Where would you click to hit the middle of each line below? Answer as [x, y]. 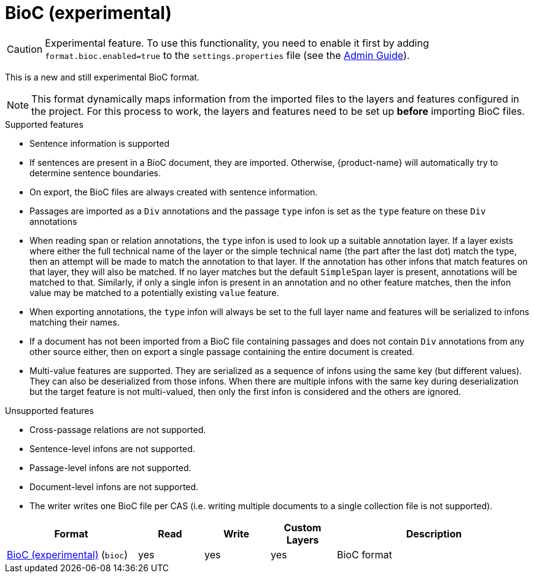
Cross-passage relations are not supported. [118, 429]
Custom [303, 527]
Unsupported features [49, 410]
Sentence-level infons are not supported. [112, 448]
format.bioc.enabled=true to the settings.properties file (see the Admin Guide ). [227, 55]
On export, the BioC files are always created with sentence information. [174, 192]
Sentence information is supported [99, 143]
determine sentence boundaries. [95, 173]
